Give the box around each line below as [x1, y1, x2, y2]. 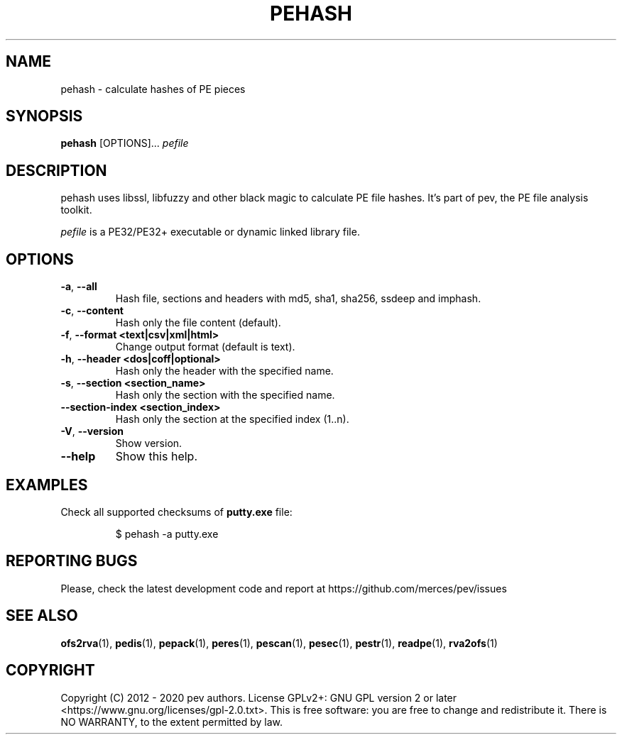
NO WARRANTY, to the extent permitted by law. [60, 715, 283, 728]
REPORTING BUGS [6, 552, 138, 570]
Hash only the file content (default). [115, 316, 281, 329]
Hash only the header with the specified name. [115, 365, 334, 377]
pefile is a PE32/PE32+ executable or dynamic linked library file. [60, 226, 360, 238]
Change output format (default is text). [115, 341, 295, 353]
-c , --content [60, 304, 124, 317]
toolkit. [60, 204, 92, 216]
